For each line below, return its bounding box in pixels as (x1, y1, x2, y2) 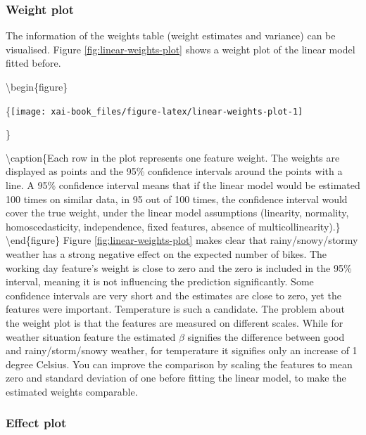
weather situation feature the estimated (6, 329, 176, 344)
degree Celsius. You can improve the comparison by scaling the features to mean (6, 356, 353, 371)
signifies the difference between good (187, 329, 345, 344)
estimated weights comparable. (6, 384, 138, 398)
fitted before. (6, 56, 61, 70)
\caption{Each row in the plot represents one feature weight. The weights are (6, 150, 340, 164)
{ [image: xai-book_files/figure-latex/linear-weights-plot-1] (6, 103, 303, 117)
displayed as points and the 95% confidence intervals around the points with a (6, 164, 343, 178)
